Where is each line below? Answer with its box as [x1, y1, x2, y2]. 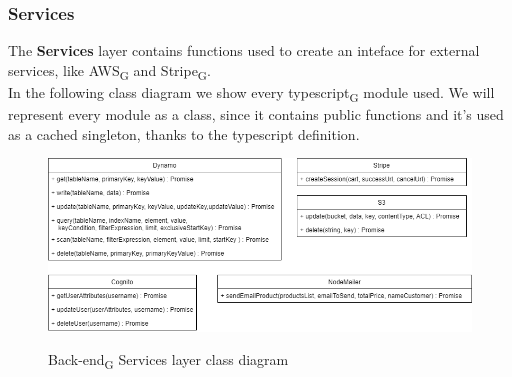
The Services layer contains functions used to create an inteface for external [8, 40, 480, 61]
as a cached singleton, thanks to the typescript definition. [8, 123, 360, 144]
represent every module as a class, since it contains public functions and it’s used [8, 104, 504, 125]
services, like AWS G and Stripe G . [8, 59, 211, 83]
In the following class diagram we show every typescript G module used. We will [8, 81, 495, 105]
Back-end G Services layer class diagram [48, 349, 289, 373]
